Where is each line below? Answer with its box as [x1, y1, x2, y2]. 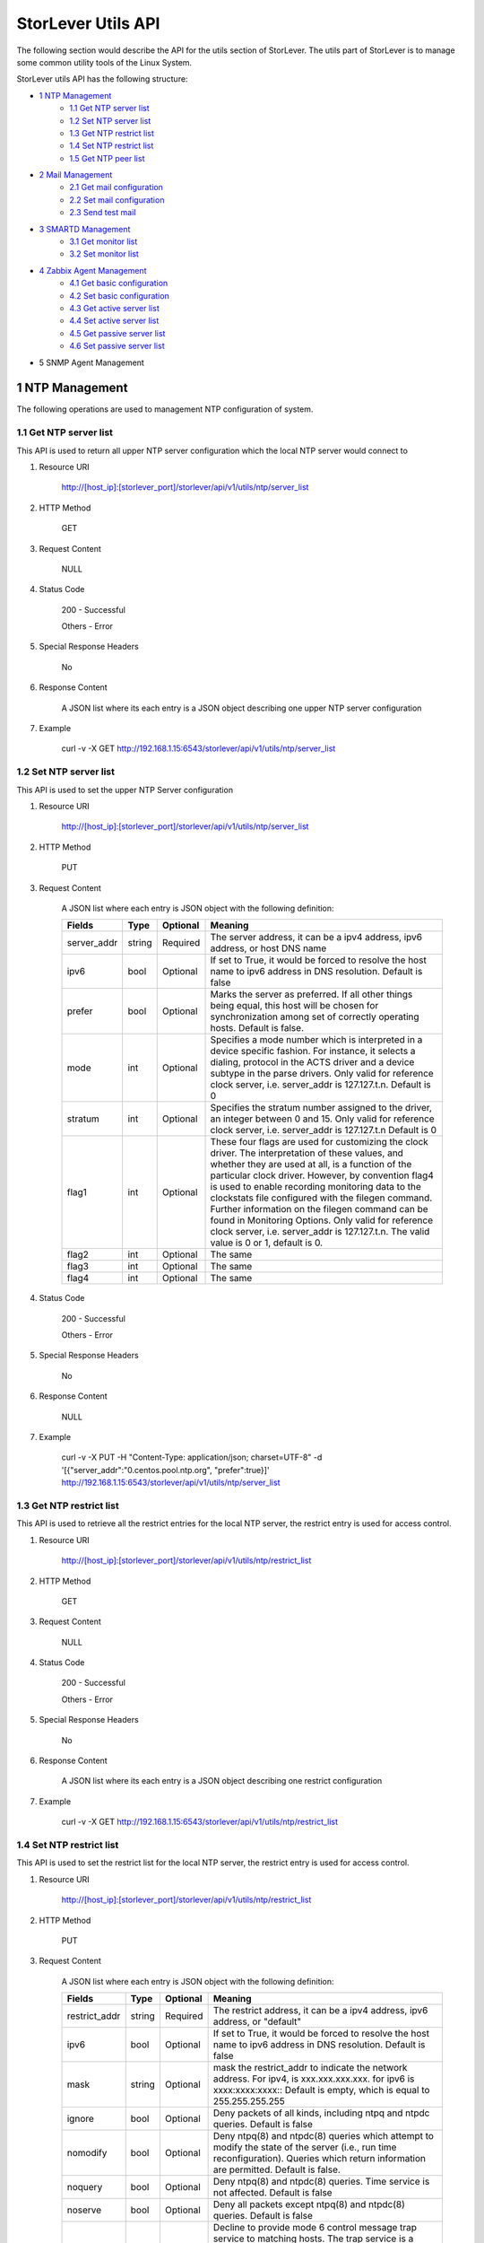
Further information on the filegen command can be [210, 1203, 429, 1216]
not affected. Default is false [212, 2186, 333, 2199]
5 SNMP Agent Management [39, 357, 145, 368]
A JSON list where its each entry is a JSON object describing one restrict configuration [61, 1776, 383, 1786]
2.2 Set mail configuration [69, 194, 165, 205]
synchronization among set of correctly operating [210, 1010, 420, 1023]
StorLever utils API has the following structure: [16, 74, 188, 84]
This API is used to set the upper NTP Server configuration [16, 784, 233, 795]
